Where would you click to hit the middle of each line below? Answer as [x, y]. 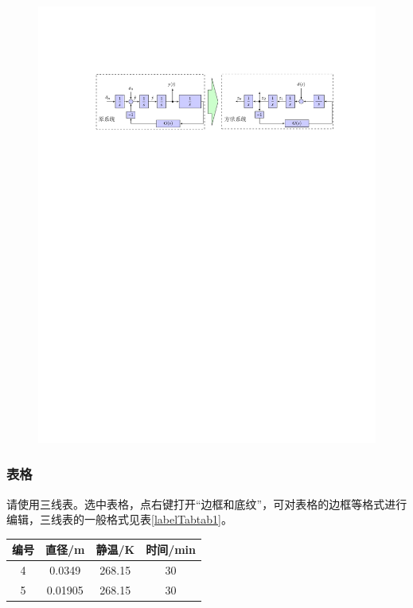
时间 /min [171, 550]
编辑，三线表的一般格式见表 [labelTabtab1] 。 [119, 519]
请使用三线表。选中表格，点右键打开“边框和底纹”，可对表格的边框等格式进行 [207, 503]
